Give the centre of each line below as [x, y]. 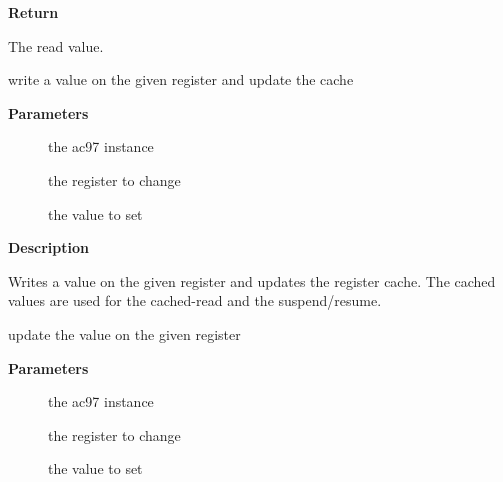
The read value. [56, 45]
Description [49, 247]
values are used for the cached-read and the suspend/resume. [195, 300]
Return [33, 12]
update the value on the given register [124, 333]
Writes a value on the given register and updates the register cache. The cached [252, 280]
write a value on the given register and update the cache [181, 79]
